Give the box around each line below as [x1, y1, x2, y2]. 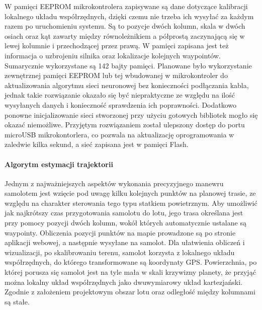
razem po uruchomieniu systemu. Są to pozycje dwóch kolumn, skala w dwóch [5, 21, 245, 31]
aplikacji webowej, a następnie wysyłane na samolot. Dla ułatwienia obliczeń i [5, 237, 245, 248]
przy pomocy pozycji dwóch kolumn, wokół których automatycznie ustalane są [5, 217, 246, 228]
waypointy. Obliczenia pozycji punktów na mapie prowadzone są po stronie [5, 227, 236, 238]
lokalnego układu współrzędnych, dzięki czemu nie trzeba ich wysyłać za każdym [5, 11, 254, 21]
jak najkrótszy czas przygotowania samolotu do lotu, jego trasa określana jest [5, 207, 243, 218]
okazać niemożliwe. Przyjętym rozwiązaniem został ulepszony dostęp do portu [5, 119, 245, 130]
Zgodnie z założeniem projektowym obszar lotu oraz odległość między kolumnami [5, 286, 255, 297]
